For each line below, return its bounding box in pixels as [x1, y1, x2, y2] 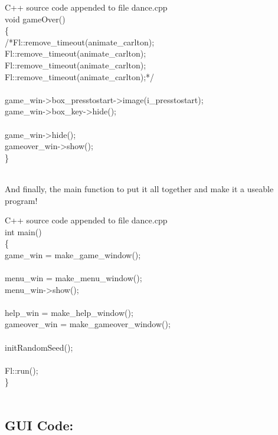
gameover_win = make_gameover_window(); [5, 318, 171, 330]
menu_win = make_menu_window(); [5, 272, 142, 284]
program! [5, 194, 38, 206]
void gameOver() [5, 12, 66, 25]
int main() [5, 225, 42, 238]
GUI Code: [5, 416, 74, 434]
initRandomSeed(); [5, 341, 73, 353]
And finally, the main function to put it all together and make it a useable [5, 182, 274, 195]
